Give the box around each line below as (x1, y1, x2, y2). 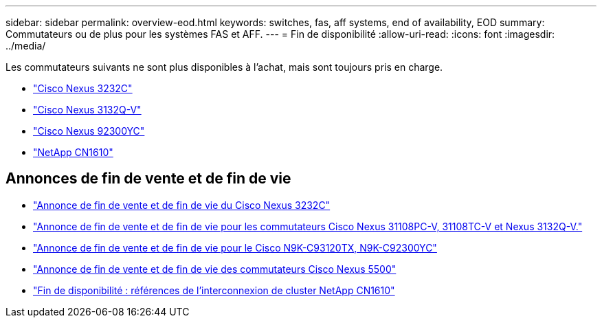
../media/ (5, 40, 46, 52)
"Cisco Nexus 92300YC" (33, 125, 145, 137)
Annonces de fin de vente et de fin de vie (5, 170, 291, 188)
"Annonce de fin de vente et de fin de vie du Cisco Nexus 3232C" (33, 199, 331, 211)
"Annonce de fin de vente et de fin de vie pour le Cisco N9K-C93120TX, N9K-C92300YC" (33, 241, 437, 254)
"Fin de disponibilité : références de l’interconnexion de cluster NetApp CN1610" (33, 284, 395, 296)
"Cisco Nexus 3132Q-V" (33, 104, 142, 115)
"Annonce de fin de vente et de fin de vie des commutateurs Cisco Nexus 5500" (33, 263, 397, 275)
